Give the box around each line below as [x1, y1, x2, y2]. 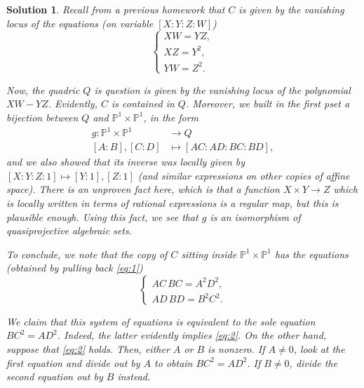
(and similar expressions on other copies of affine [137, 168, 350, 182]
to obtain [154, 355, 193, 370]
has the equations [274, 246, 349, 261]
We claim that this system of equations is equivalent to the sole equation [6, 314, 316, 328]
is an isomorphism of [210, 209, 301, 224]
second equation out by [6, 369, 103, 384]
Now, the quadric [6, 82, 80, 97]
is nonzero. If [208, 342, 265, 356]
